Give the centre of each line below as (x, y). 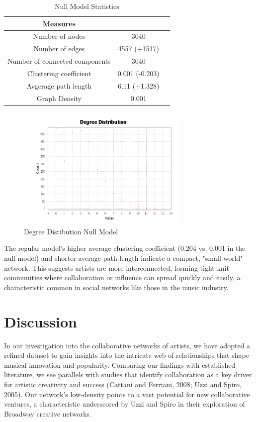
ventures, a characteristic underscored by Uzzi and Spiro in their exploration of (125, 404)
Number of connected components (59, 61)
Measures (59, 23)
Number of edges (59, 49)
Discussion (41, 321)
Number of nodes (59, 36)
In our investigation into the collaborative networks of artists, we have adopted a (127, 345)
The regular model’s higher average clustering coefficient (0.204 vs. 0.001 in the (125, 248)
